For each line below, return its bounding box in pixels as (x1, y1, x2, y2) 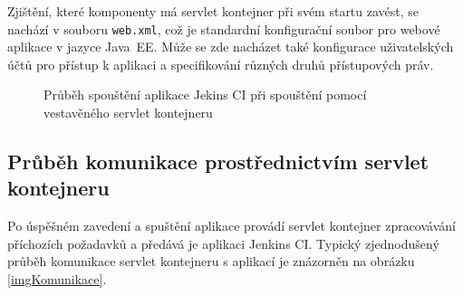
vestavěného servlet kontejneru (43, 103, 213, 122)
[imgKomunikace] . (7, 270, 107, 288)
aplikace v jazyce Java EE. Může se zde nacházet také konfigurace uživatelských (7, 37, 454, 56)
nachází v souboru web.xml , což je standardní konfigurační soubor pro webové (7, 19, 440, 38)
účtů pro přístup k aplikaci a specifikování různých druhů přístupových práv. (7, 54, 434, 73)
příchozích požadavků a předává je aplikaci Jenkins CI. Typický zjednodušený (7, 233, 439, 252)
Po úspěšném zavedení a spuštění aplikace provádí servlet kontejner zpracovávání (7, 216, 456, 235)
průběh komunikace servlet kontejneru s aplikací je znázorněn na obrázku (7, 252, 415, 271)
